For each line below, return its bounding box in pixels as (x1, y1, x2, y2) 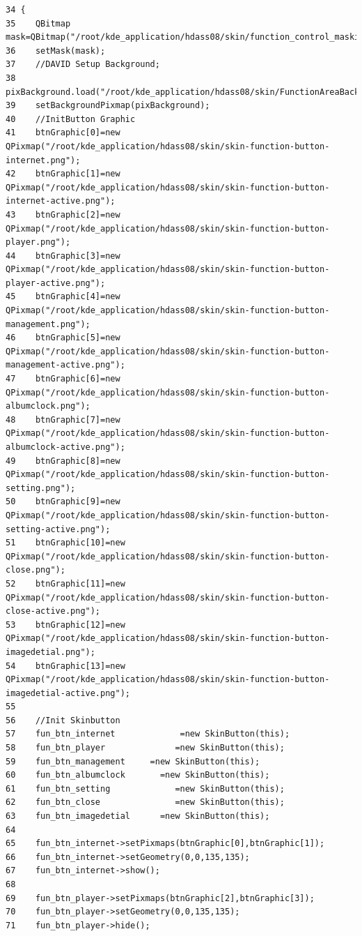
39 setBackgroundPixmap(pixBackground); (6, 100, 210, 111)
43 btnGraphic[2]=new (6, 209, 120, 220)
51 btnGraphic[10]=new (6, 538, 125, 548)
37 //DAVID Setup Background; (6, 59, 160, 70)
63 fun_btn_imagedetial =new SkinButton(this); (6, 811, 270, 822)
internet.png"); (6, 155, 81, 165)
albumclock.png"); (6, 401, 90, 412)
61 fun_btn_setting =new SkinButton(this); (6, 783, 285, 794)
